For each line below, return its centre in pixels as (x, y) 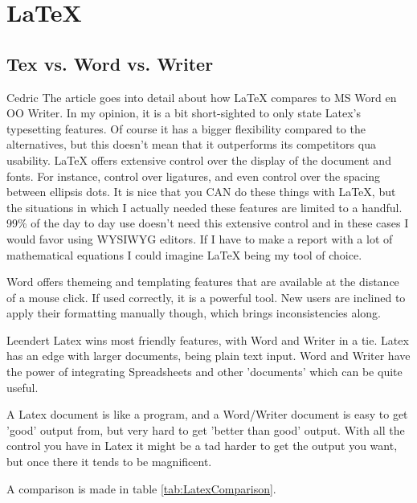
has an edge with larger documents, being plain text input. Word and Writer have (208, 356)
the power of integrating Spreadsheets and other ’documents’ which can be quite (204, 372)
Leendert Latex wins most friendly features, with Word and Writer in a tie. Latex (208, 339)
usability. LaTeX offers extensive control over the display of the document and (199, 159)
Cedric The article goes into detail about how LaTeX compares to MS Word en (202, 97)
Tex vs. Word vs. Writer (110, 63)
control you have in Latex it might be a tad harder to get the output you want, (202, 446)
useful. (22, 387)
